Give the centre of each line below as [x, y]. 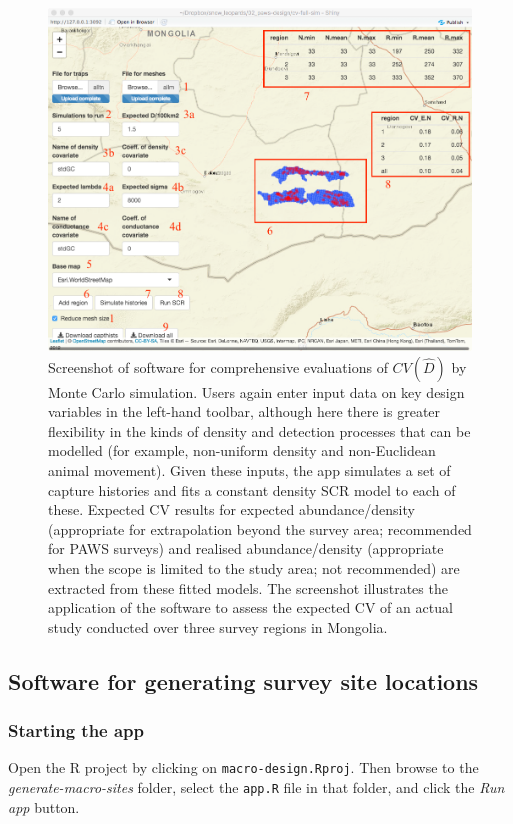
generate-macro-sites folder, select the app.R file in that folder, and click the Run [256, 787]
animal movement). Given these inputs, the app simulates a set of [249, 470]
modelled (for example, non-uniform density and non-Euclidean [242, 450]
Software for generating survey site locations [243, 680]
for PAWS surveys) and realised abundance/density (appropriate [246, 548]
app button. [44, 806]
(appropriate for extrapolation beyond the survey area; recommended [260, 528]
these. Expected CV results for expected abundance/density [231, 509]
